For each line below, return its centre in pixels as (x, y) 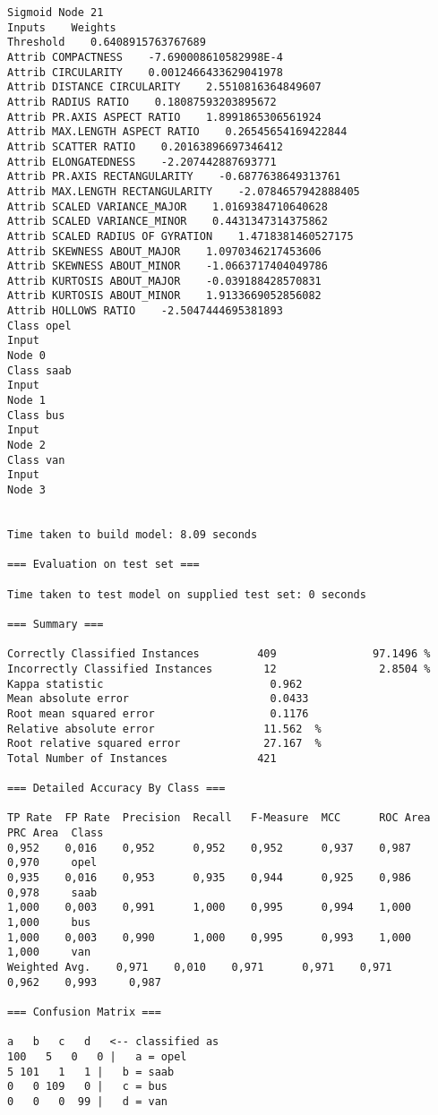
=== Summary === (56, 624)
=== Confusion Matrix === (84, 1012)
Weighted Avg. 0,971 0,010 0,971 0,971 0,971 (200, 967)
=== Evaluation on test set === (103, 565)
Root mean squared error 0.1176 (158, 713)
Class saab (39, 370)
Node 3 (26, 490)
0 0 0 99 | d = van (87, 1101)
